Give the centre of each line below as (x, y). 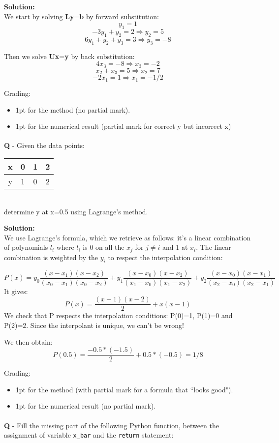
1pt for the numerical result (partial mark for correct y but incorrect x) (123, 126)
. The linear (214, 247)
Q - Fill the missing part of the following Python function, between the (111, 425)
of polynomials (26, 247)
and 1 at (175, 247)
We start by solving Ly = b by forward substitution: (82, 16)
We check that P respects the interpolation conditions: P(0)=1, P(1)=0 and (118, 315)
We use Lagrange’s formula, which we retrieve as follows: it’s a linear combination (127, 237)
